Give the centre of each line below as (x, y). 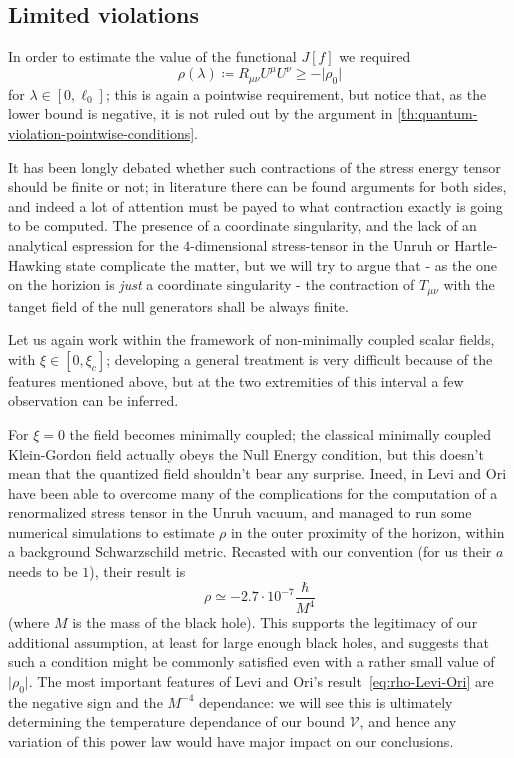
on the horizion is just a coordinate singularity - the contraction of (211, 284)
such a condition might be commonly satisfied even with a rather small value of (251, 661)
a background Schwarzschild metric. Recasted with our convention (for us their (250, 551)
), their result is (137, 571)
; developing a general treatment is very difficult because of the (299, 358)
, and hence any (408, 721)
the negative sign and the (85, 701)
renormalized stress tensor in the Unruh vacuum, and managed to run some (240, 512)
